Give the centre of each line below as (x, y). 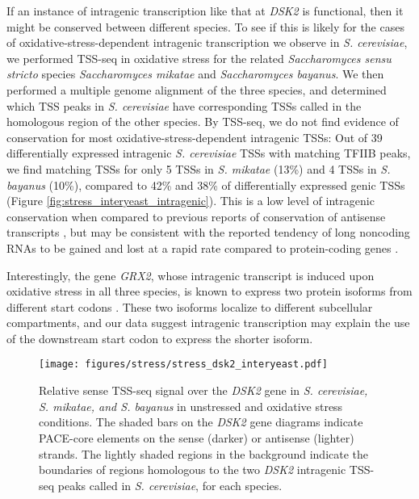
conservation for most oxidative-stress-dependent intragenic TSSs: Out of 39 (195, 137)
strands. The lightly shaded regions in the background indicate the (204, 453)
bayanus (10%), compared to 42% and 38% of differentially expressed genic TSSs (206, 185)
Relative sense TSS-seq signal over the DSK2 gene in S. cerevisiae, (203, 390)
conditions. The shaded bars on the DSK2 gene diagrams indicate (201, 422)
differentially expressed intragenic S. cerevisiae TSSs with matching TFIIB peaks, (209, 153)
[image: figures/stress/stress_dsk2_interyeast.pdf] (183, 365)
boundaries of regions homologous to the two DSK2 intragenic (193, 470)
